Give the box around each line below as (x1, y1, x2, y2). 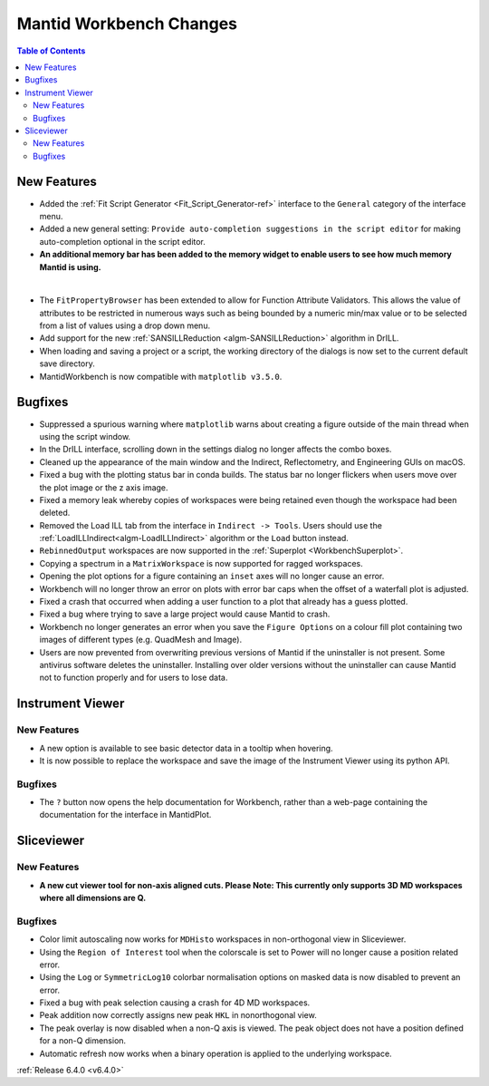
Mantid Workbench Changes (16, 14, 237, 34)
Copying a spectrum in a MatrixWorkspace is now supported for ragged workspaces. (39, 558, 364, 568)
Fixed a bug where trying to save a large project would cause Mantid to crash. (39, 608, 331, 620)
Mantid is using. (39, 261, 101, 272)
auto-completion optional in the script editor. (39, 236, 206, 247)
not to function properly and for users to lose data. (39, 672, 228, 684)
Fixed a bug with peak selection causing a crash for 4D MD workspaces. (39, 997, 311, 1008)
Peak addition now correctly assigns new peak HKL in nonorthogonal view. (39, 1010, 317, 1021)
